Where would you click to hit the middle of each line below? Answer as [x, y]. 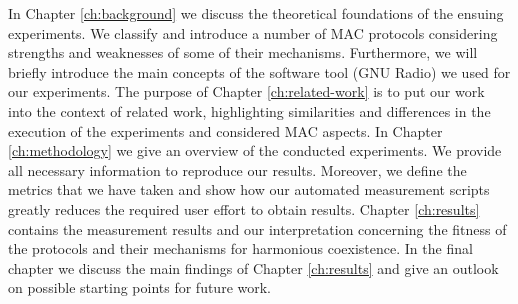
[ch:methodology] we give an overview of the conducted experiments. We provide [255, 150]
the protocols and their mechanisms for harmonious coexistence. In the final [240, 248]
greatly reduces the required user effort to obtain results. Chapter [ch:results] [244, 208]
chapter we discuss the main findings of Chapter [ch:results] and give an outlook [253, 267]
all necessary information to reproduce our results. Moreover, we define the [237, 169]
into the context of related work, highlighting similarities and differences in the [249, 110]
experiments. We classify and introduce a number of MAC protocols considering [253, 32]
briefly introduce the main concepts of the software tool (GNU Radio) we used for [259, 71]
